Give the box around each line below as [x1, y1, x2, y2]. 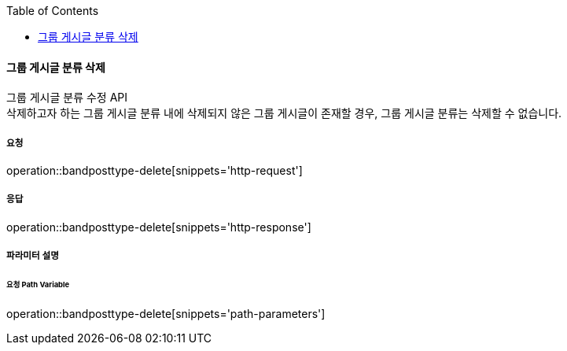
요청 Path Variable [6, 280, 70, 290]
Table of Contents [6, 4, 99, 17]
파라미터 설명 [6, 250, 59, 262]
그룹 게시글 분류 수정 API [6, 91, 128, 105]
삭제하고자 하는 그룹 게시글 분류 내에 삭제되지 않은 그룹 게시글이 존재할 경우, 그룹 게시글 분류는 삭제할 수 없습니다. [6, 106, 562, 120]
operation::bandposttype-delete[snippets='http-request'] [6, 164, 303, 177]
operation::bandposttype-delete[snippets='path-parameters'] [6, 306, 326, 320]
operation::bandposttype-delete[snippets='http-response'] [6, 220, 311, 234]
